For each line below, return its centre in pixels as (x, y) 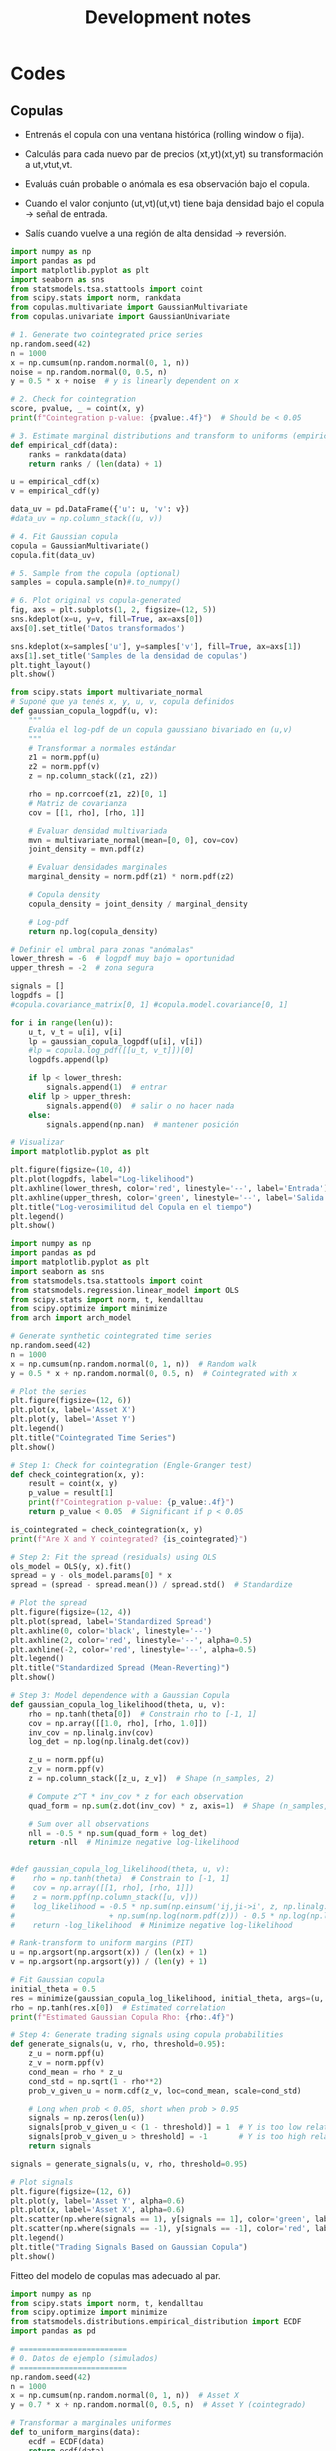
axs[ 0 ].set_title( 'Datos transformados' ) (98, 628)
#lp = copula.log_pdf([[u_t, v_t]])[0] (111, 1051)
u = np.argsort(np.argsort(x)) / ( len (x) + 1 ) (109, 1952)
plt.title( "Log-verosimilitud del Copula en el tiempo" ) (131, 1207)
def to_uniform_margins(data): (75, 2432)
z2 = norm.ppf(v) (64, 767)
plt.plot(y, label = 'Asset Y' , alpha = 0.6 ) (98, 2201)
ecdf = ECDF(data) (66, 2441)
